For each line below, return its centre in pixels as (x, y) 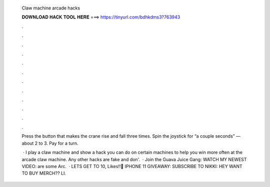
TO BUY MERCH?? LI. (44, 173)
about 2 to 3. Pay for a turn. (50, 143)
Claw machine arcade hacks (51, 8)
